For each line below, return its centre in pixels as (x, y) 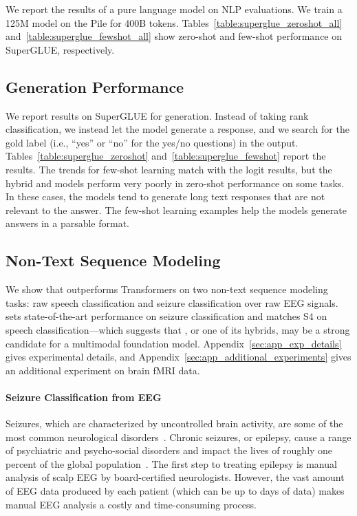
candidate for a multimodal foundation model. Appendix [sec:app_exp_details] (174, 343)
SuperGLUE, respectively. (60, 49)
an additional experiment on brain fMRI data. (103, 370)
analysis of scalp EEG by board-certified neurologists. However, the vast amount (175, 477)
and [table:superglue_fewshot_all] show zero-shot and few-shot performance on (174, 36)
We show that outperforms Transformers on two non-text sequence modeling (167, 289)
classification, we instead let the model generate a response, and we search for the (177, 129)
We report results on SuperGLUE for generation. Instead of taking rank (157, 115)
